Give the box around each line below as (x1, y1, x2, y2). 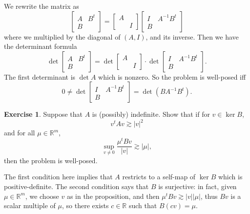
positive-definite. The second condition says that (4, 181, 149, 192)
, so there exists (62, 200, 109, 211)
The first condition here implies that (4, 171, 113, 182)
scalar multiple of (4, 200, 56, 211)
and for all (4, 128, 35, 138)
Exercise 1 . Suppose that (4, 109, 83, 119)
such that (128, 200, 157, 211)
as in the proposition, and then (66, 191, 160, 201)
